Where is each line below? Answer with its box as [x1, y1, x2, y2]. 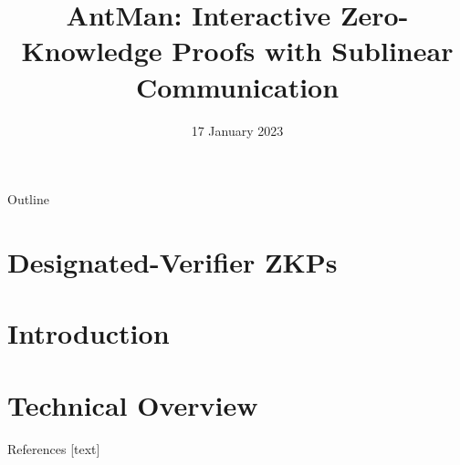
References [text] [7, 439, 100, 458]
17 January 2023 [191, 120, 284, 139]
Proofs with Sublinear [172, 32, 454, 69]
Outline [7, 190, 49, 209]
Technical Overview [7, 386, 258, 423]
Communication [135, 67, 340, 105]
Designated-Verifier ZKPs [7, 243, 338, 280]
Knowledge [21, 32, 162, 69]
